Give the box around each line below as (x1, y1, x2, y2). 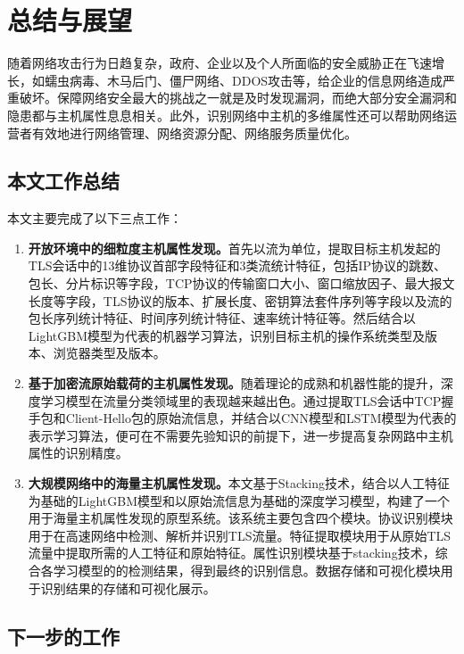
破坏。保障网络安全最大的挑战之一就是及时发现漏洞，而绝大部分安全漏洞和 (19, 88, 457, 107)
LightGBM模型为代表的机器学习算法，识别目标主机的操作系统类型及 (28, 326, 426, 344)
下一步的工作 (7, 622, 120, 650)
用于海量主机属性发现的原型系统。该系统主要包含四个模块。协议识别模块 (28, 509, 453, 527)
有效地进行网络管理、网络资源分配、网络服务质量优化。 (31, 123, 357, 142)
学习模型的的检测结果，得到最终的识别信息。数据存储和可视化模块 (53, 560, 441, 579)
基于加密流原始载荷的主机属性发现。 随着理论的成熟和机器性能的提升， (28, 374, 441, 393)
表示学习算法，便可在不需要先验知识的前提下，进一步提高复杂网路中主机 (28, 426, 453, 444)
